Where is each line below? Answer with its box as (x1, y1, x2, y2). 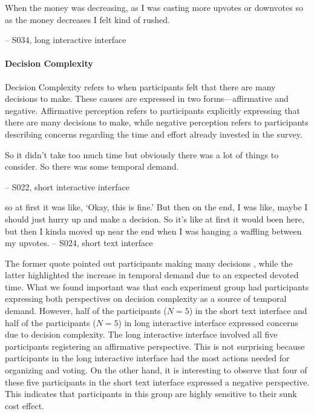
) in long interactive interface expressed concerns (118, 316, 299, 329)
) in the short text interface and (189, 304, 307, 317)
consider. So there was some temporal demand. (5, 160, 179, 173)
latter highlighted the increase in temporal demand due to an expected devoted (5, 269, 299, 281)
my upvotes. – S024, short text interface (5, 236, 153, 249)
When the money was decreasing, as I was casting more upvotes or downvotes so (5, 1, 303, 13)
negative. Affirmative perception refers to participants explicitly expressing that (5, 104, 300, 116)
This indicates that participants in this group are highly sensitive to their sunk (5, 387, 297, 400)
